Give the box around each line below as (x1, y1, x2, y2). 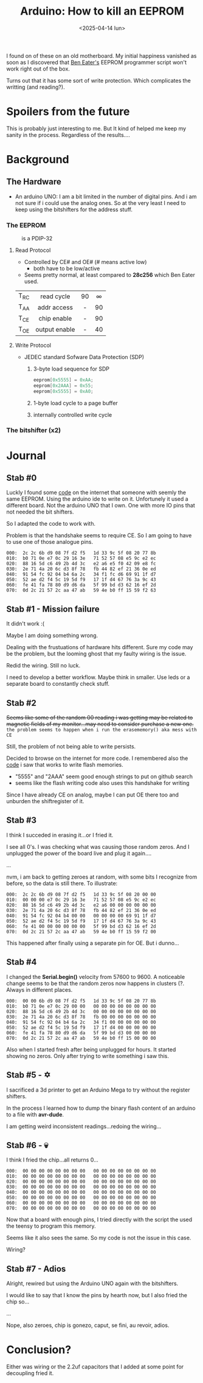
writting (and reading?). (6, 83, 65, 91)
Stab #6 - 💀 (6, 1140, 49, 1151)
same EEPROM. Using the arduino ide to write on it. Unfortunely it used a (6, 495, 188, 503)
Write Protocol (15, 341, 52, 349)
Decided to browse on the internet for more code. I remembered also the (6, 754, 188, 762)
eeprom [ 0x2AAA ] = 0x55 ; (33, 382, 94, 389)
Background (6, 153, 69, 167)
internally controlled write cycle (33, 411, 112, 418)
